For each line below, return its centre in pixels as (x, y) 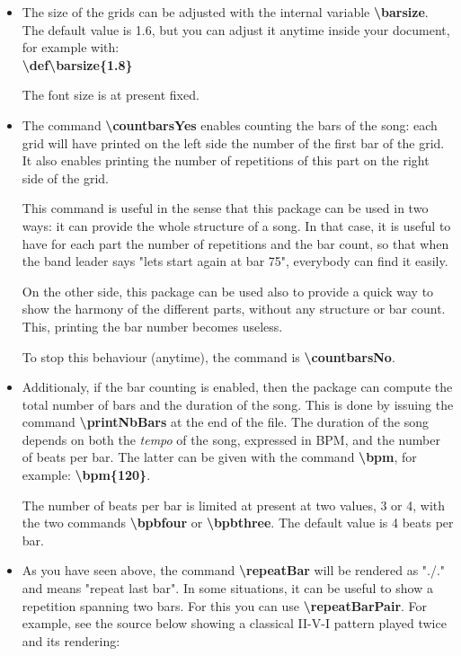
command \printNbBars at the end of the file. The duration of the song (226, 422)
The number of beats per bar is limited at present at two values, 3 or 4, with (234, 505)
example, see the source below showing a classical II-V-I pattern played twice (234, 623)
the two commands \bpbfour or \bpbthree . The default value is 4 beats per (238, 523)
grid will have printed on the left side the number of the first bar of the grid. (233, 142)
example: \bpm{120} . (86, 475)
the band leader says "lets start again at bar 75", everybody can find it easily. (235, 261)
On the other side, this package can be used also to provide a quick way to (228, 291)
